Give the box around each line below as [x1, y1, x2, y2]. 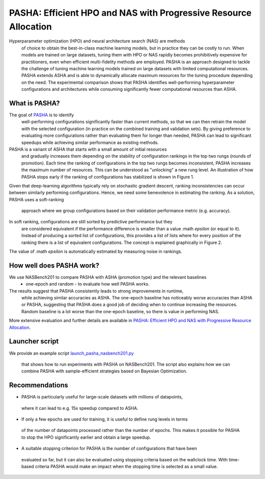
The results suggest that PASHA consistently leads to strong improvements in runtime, [9, 288, 184, 294]
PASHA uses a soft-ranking [9, 196, 64, 202]
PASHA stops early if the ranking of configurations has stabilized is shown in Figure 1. [21, 174, 194, 180]
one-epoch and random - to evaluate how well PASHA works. [26, 281, 150, 287]
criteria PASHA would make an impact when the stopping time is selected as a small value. [35, 463, 218, 469]
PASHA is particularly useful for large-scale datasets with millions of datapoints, [21, 394, 183, 400]
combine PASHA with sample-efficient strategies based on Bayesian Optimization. [21, 368, 187, 374]
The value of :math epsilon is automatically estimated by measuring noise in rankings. [9, 248, 183, 255]
